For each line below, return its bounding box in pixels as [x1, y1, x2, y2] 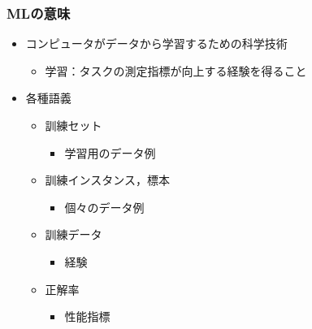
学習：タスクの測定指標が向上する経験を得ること [45, 62, 307, 79]
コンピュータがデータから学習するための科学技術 [25, 35, 288, 52]
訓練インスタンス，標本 [45, 171, 171, 188]
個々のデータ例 [64, 198, 145, 215]
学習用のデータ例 [64, 144, 156, 161]
